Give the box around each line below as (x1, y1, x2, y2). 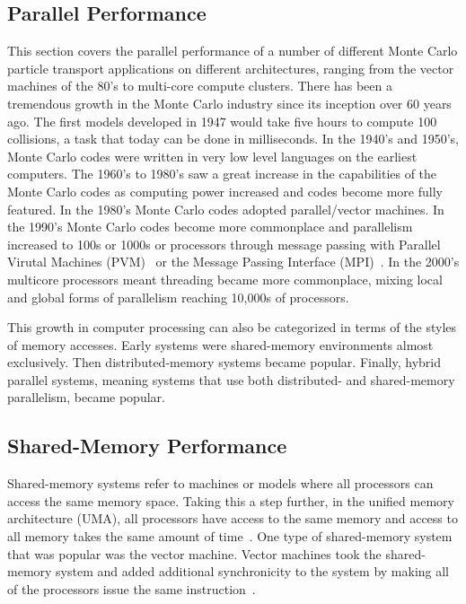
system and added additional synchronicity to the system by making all (56, 562, 450, 581)
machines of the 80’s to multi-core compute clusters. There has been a (7, 76, 392, 95)
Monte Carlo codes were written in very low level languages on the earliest (7, 146, 418, 165)
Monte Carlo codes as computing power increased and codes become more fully (7, 181, 443, 200)
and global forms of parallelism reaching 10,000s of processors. (7, 287, 349, 306)
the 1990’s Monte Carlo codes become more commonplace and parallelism (7, 217, 413, 236)
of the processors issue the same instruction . (7, 579, 256, 598)
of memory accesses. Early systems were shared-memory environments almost (7, 335, 434, 354)
